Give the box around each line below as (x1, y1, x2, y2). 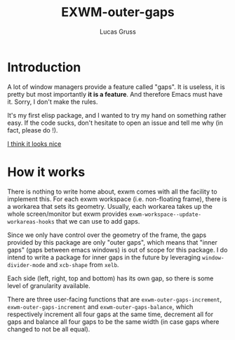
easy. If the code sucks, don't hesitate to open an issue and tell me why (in (7, 118, 223, 127)
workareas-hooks (7, 218, 55, 225)
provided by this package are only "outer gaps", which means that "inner (7, 238, 217, 246)
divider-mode (7, 261, 46, 268)
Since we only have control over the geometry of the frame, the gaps (7, 231, 207, 239)
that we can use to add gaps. (55, 217, 140, 225)
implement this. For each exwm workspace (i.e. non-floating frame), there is (7, 194, 227, 203)
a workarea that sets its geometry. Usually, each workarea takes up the (7, 202, 213, 210)
